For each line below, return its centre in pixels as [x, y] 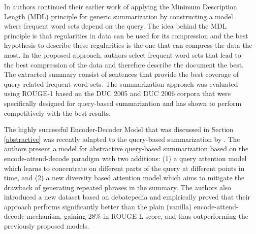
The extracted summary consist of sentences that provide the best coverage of [121, 74]
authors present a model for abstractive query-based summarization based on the [126, 149]
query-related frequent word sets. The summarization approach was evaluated [121, 84]
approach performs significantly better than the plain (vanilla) [98, 206]
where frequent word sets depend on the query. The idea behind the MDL [115, 26]
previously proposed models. [47, 226]
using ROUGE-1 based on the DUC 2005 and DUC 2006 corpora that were [117, 93]
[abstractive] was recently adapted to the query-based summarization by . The [122, 139]
